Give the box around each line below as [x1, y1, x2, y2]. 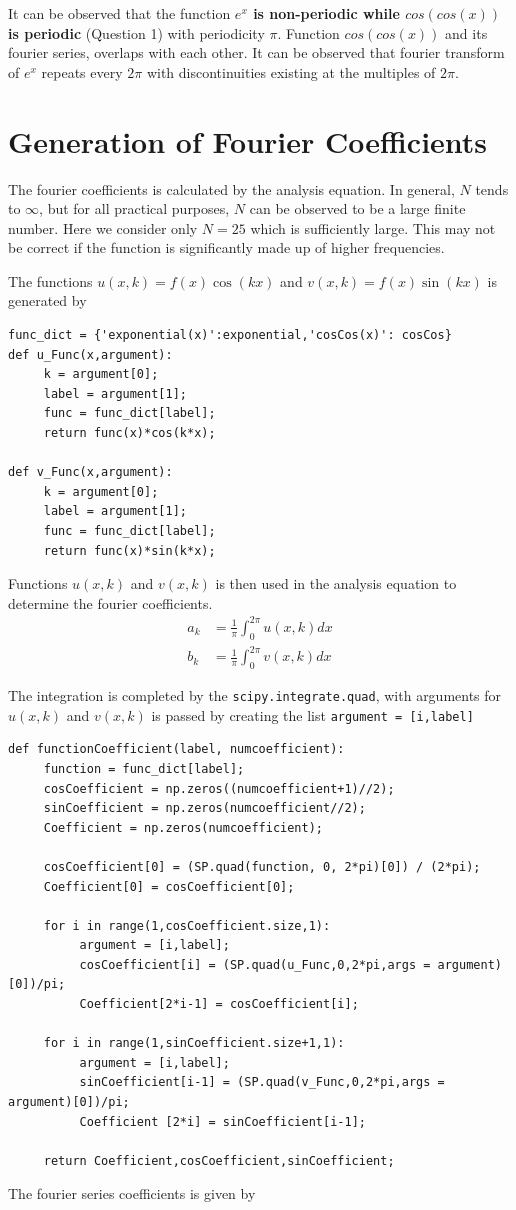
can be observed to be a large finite [249, 198, 466, 219]
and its [445, 22, 488, 43]
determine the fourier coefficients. [8, 592, 213, 613]
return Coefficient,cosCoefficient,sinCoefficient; [43, 1153, 395, 1168]
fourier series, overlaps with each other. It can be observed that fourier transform [8, 42, 505, 63]
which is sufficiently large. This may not [250, 217, 496, 238]
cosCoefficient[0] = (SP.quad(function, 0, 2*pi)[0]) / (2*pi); [43, 859, 481, 874]
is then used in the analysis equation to [215, 573, 457, 594]
